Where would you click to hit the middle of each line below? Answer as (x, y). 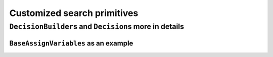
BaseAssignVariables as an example (71, 43)
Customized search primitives (74, 13)
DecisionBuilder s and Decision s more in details (97, 26)
